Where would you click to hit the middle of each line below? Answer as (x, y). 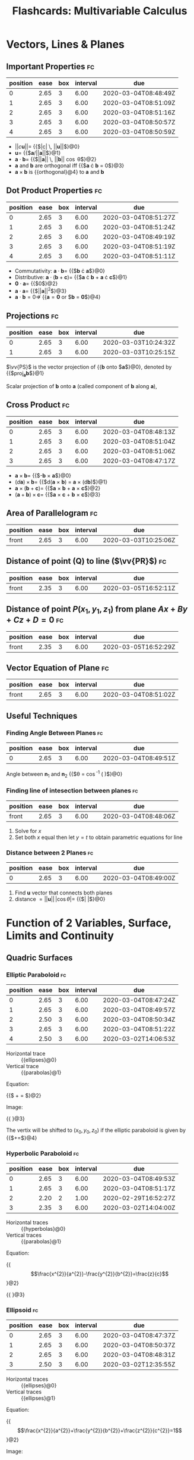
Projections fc (33, 316)
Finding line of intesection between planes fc (72, 791)
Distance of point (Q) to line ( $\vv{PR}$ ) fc (86, 561)
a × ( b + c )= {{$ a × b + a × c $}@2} (58, 488)
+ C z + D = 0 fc (35, 620)
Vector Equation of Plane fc (58, 668)
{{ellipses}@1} (38, 1398)
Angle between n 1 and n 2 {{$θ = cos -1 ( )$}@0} (64, 774)
